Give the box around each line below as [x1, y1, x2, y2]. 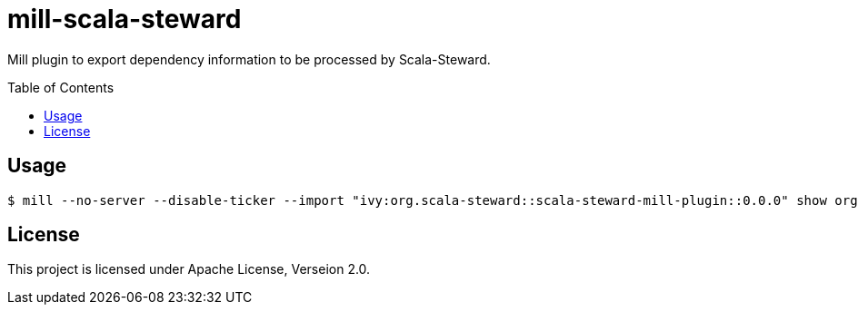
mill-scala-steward [7, 4, 242, 34]
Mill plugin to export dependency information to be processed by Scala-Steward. [7, 51, 491, 67]
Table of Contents [7, 79, 115, 95]
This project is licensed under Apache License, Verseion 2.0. [7, 261, 371, 278]
